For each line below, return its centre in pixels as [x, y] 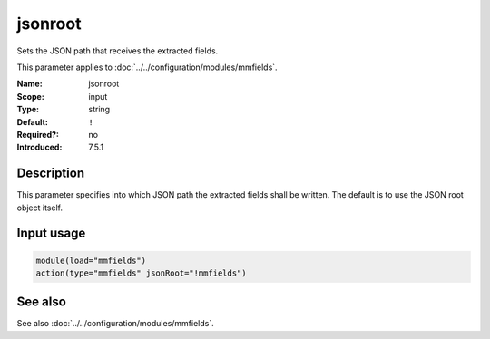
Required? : [38, 134]
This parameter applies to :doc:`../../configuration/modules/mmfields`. [147, 67]
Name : [29, 84]
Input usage [51, 233]
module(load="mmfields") [91, 260]
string [99, 110]
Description [51, 174]
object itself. [40, 208]
